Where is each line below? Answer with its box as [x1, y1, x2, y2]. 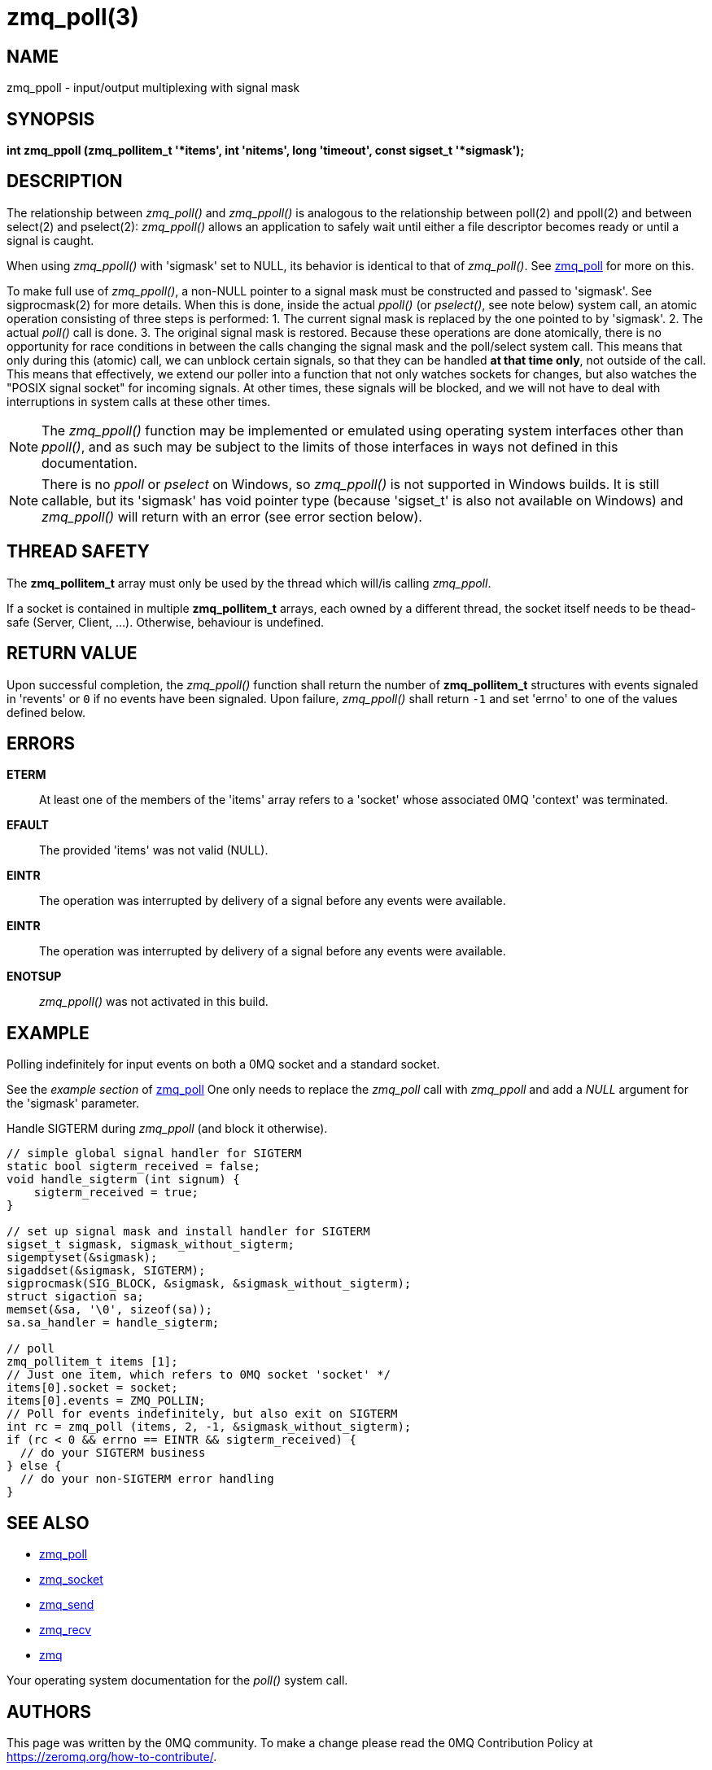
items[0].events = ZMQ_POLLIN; [7, 1394, 206, 1408]
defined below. [7, 705, 85, 719]
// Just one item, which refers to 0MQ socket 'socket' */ [7, 1368, 391, 1382]
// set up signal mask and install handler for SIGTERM [7, 1225, 370, 1239]
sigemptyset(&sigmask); [7, 1251, 158, 1265]
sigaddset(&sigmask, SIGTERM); [7, 1264, 206, 1278]
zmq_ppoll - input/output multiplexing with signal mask [7, 81, 300, 95]
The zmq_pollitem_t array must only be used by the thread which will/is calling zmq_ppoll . [7, 575, 491, 590]
